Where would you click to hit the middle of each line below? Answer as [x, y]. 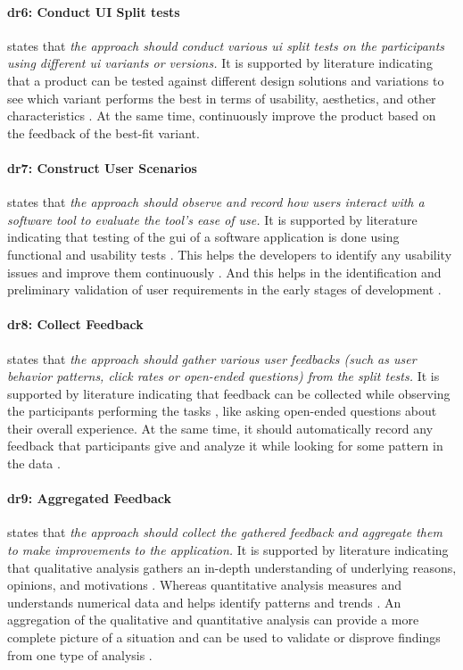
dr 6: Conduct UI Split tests [94, 11]
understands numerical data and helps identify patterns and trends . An [204, 602]
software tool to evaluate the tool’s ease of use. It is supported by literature [212, 219]
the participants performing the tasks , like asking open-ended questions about [222, 411]
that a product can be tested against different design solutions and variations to [226, 80]
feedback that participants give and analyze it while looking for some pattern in [225, 446]
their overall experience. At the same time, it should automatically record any [220, 428]
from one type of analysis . [80, 654]
